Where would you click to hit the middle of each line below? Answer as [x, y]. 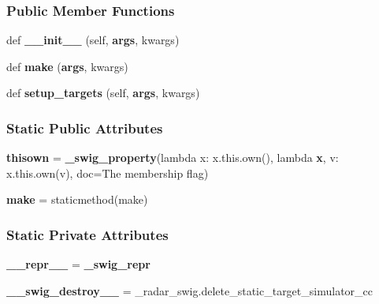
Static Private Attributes [87, 234]
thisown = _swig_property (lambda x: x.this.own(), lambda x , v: [173, 158]
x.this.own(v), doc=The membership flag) [108, 173]
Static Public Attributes [85, 128]
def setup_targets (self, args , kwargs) [103, 93]
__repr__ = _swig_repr [78, 264]
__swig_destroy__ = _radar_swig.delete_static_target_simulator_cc [190, 290]
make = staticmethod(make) [77, 199]
